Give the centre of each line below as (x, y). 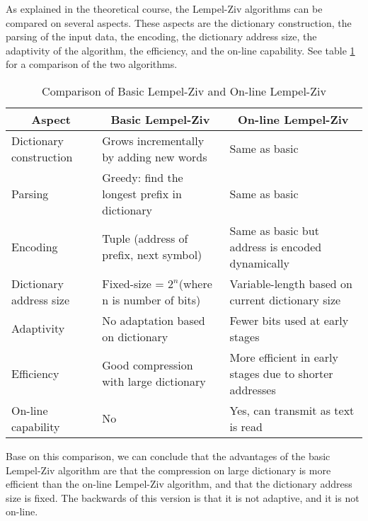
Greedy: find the (143, 177)
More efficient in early (284, 357)
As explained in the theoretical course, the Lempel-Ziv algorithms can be (164, 8)
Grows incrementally (153, 140)
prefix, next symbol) (152, 255)
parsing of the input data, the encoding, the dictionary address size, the (161, 36)
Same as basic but (274, 230)
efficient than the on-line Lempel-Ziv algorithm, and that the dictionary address (179, 484)
